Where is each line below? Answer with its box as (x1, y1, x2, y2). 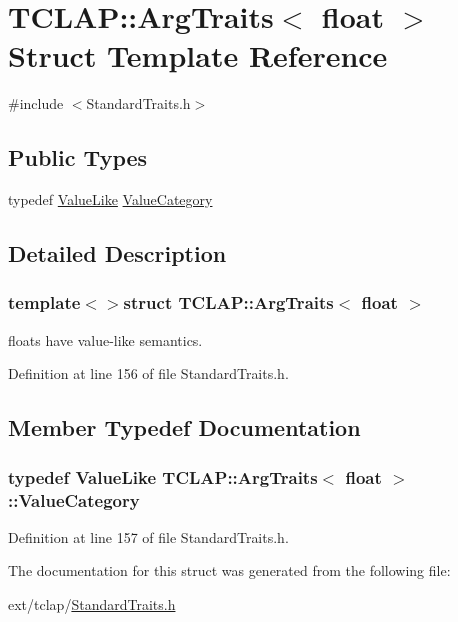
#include (8, 93, 64, 114)
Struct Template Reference (8, 35, 388, 76)
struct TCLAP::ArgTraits (123, 290, 334, 315)
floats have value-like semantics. (8, 329, 203, 350)
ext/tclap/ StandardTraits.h (8, 594, 176, 614)
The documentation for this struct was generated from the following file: (8, 560, 451, 581)
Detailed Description (8, 238, 227, 269)
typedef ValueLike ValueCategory (8, 189, 213, 210)
